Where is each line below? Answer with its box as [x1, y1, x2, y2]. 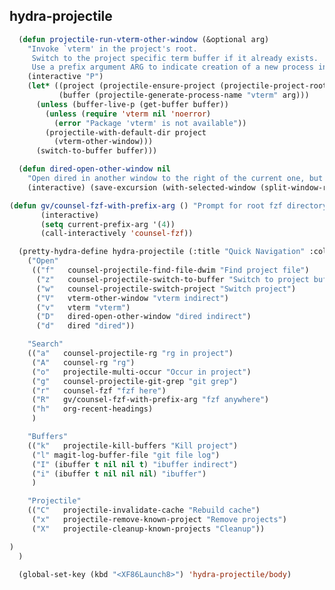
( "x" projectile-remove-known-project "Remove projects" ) [31, 515, 287, 525]
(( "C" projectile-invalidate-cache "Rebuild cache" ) [27, 505, 261, 516]
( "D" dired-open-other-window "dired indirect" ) [35, 312, 252, 322]
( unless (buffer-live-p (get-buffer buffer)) [35, 99, 229, 109]
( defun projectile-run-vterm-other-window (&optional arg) [18, 34, 270, 44]
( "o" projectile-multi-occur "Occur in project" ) [31, 367, 252, 377]
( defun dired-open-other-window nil [18, 164, 171, 174]
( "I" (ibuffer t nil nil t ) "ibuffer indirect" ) [31, 459, 239, 469]
